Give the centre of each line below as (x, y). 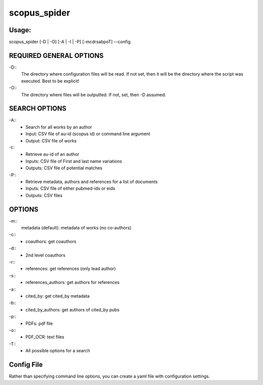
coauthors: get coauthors (51, 241)
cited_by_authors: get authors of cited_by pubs (72, 309)
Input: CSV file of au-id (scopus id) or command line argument (88, 134)
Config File (26, 364)
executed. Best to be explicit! (50, 81)
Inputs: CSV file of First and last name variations (74, 161)
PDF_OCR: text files (45, 337)
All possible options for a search (58, 351)
